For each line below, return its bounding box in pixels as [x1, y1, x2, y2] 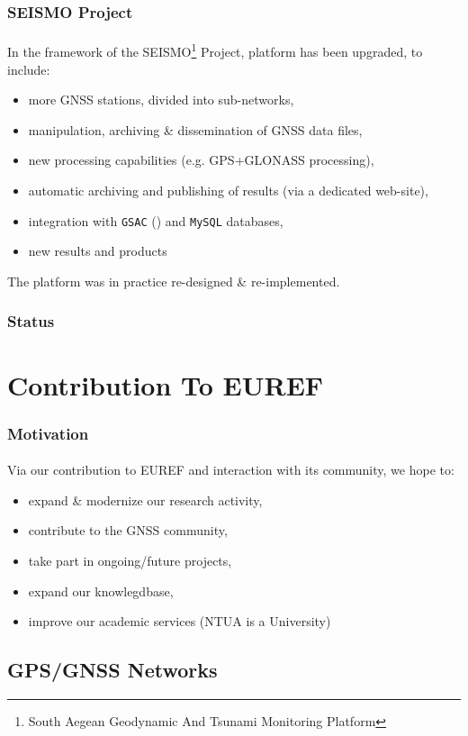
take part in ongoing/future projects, [28, 550, 232, 569]
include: [7, 59, 50, 78]
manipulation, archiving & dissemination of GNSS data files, [28, 120, 363, 139]
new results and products [28, 241, 167, 260]
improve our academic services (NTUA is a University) [28, 612, 331, 631]
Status [7, 310, 55, 332]
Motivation [7, 422, 89, 444]
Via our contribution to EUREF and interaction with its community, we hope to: [7, 460, 454, 479]
